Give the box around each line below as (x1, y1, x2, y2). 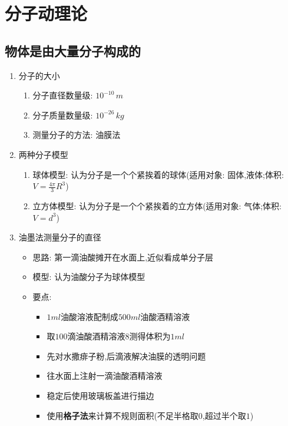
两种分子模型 (18, 148, 68, 160)
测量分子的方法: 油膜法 (32, 128, 121, 141)
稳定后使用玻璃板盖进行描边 (47, 389, 154, 401)
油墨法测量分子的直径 (18, 231, 101, 243)
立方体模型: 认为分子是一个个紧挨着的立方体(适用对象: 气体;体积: (32, 199, 282, 212)
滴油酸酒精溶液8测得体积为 (67, 330, 171, 342)
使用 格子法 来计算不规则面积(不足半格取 (47, 409, 198, 421)
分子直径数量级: (32, 89, 93, 101)
